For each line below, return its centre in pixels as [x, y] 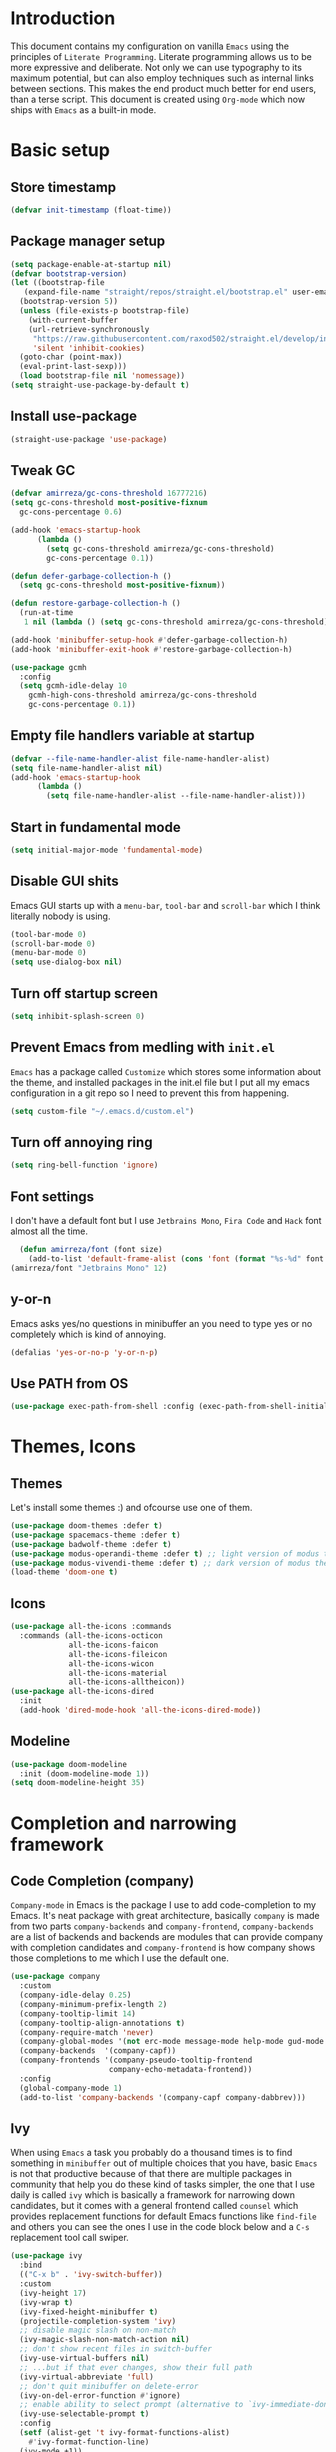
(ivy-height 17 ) [53, 2293]
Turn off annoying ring [81, 1142]
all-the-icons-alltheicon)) [127, 1682]
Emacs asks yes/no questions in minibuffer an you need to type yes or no [161, 1323]
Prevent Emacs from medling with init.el [142, 1047]
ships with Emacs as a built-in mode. [83, 109]
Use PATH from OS [69, 1383]
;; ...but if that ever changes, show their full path [136, 2367]
